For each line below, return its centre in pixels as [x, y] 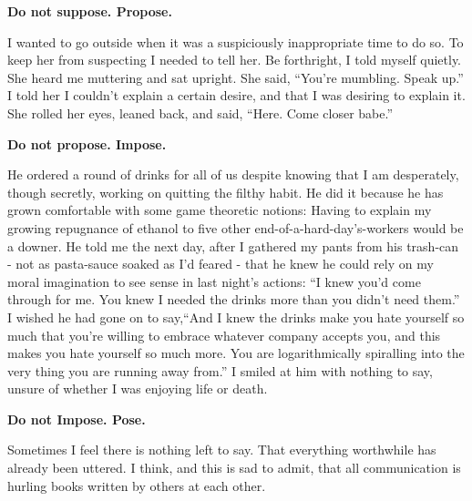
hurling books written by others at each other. [137, 485]
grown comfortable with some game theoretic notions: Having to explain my [220, 210]
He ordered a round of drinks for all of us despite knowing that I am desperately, [233, 174]
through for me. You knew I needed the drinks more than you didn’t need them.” [234, 299]
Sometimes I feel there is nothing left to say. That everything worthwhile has [222, 450]
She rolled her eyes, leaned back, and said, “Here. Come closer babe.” [200, 112]
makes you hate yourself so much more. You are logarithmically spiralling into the [236, 353]
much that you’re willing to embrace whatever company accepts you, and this [224, 335]
